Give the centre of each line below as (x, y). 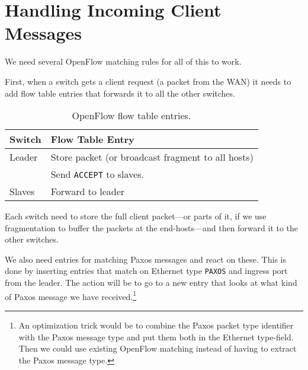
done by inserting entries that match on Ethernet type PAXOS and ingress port (146, 271)
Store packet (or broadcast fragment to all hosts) (152, 157)
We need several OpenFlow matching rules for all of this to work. (123, 61)
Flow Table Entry (92, 139)
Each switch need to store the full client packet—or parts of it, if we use (136, 216)
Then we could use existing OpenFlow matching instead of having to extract (158, 348)
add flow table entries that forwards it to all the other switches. (120, 93)
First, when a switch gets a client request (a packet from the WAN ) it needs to (148, 81)
